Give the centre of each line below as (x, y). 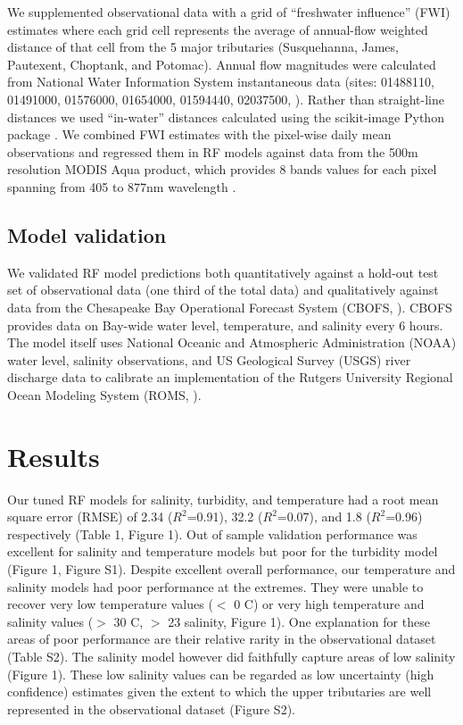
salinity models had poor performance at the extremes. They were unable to (215, 586)
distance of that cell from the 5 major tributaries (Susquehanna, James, (203, 47)
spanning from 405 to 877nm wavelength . (122, 186)
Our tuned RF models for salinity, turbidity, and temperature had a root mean (223, 499)
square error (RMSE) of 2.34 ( (90, 517)
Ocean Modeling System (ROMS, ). (104, 394)
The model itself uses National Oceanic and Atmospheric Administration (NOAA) (232, 342)
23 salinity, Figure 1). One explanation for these (299, 621)
